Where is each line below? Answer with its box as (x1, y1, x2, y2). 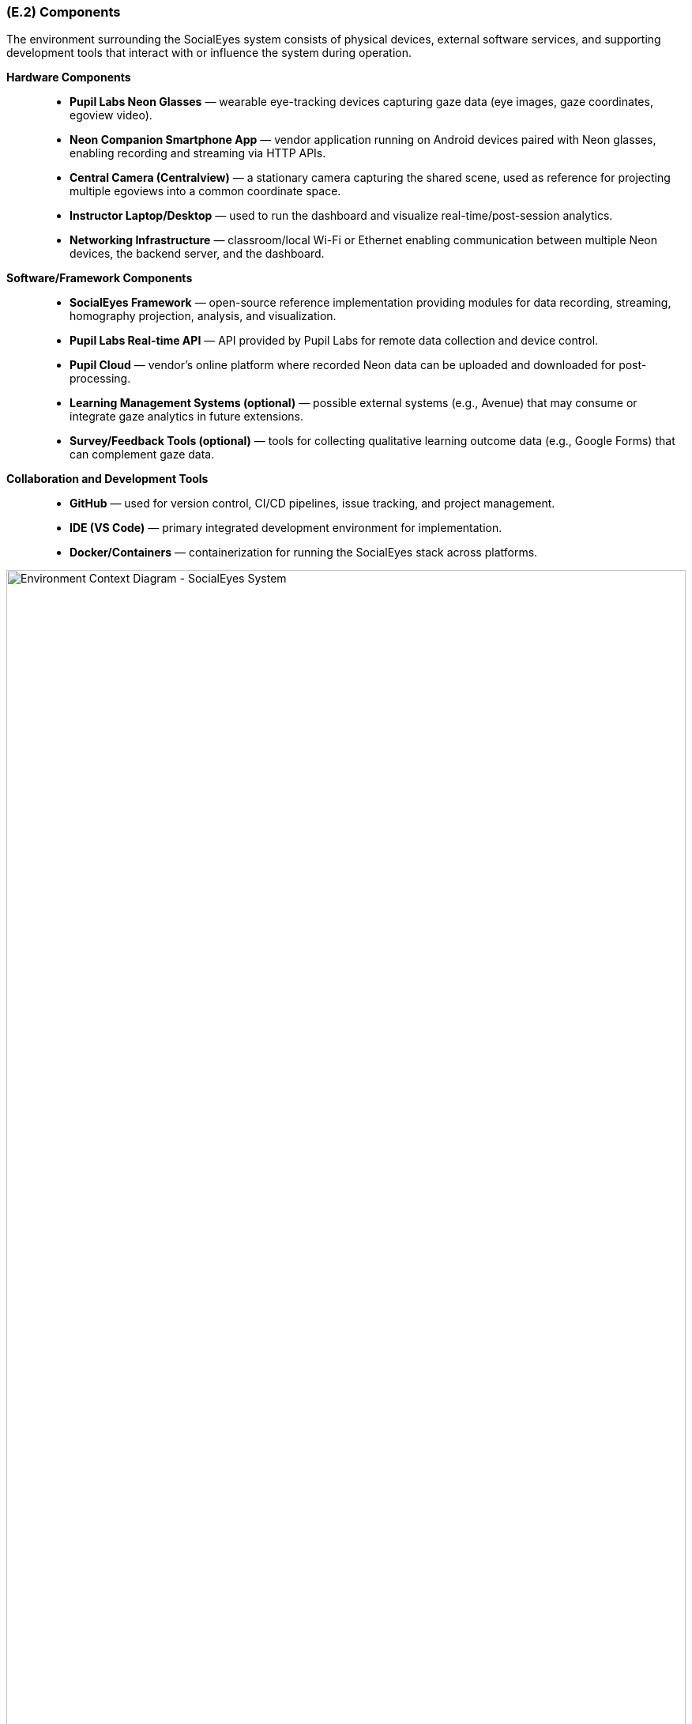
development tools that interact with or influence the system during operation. (6, 46, 412, 60)
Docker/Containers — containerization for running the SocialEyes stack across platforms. (70, 545, 538, 560)
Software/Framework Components (6, 271, 193, 285)
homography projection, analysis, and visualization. (70, 309, 337, 323)
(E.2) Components (6, 4, 121, 20)
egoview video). (70, 108, 152, 123)
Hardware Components (6, 70, 131, 85)
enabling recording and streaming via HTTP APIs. (70, 146, 326, 160)
